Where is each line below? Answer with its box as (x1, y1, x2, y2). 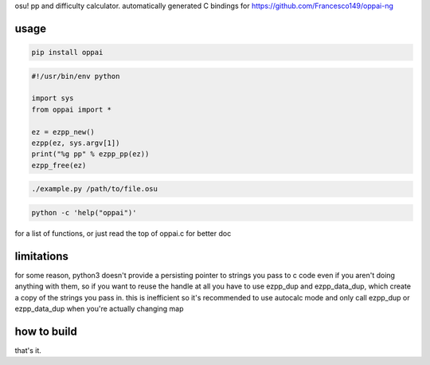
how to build (14, 324, 77, 338)
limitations (14, 249, 69, 263)
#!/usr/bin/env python (31, 72, 120, 80)
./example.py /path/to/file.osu (31, 184, 158, 194)
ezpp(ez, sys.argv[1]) (31, 138, 120, 147)
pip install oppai (31, 48, 104, 57)
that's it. (14, 345, 41, 355)
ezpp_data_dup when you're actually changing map (14, 304, 184, 313)
